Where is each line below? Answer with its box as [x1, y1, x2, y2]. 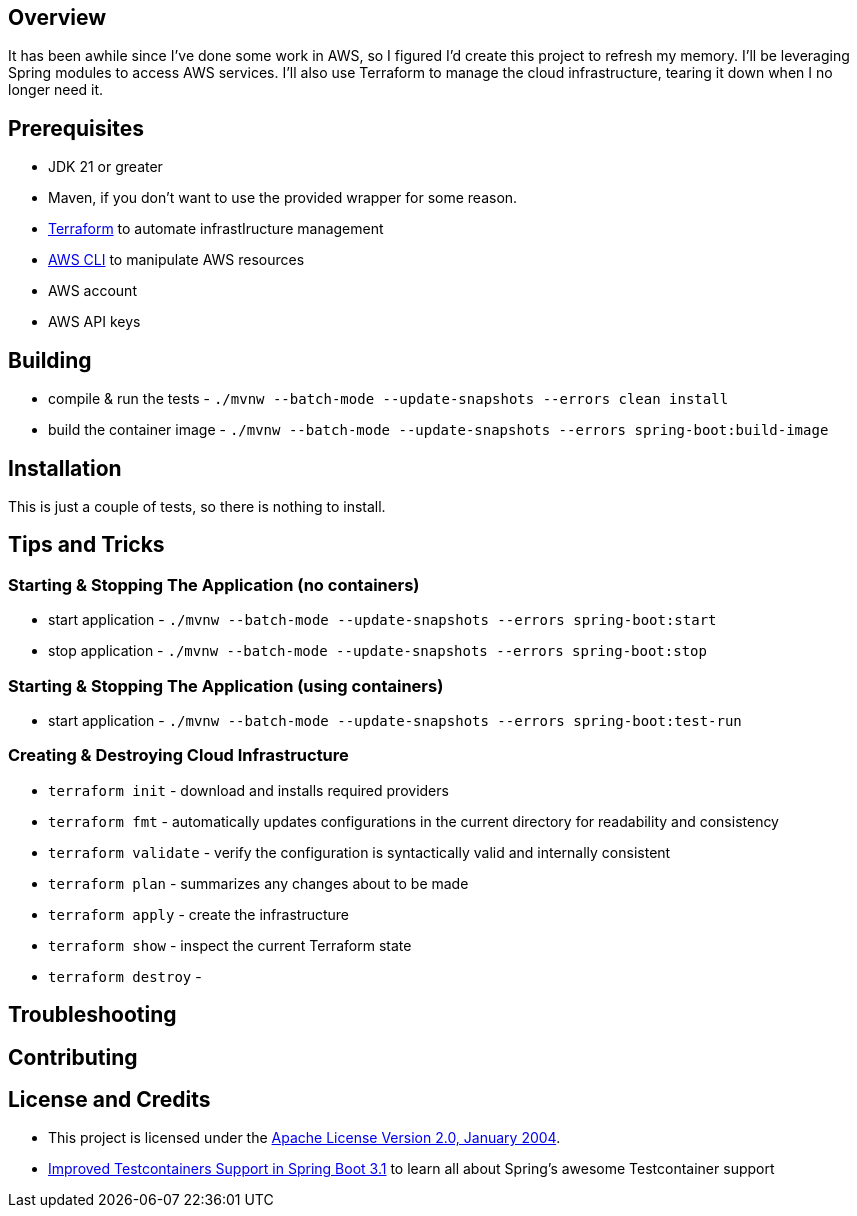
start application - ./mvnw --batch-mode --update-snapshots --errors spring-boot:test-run [48, 711, 742, 729]
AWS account [48, 282, 137, 300]
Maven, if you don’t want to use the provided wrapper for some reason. [48, 189, 518, 207]
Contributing [8, 1044, 138, 1070]
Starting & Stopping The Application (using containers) [8, 675, 444, 696]
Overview [8, 5, 107, 30]
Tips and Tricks [8, 532, 165, 558]
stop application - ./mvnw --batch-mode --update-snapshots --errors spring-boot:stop [48, 642, 707, 660]
